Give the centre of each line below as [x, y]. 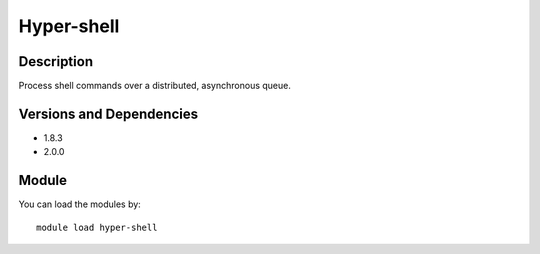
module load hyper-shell [97, 227]
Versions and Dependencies [108, 113]
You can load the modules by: [80, 204]
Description [56, 61]
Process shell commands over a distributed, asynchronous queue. [155, 86]
